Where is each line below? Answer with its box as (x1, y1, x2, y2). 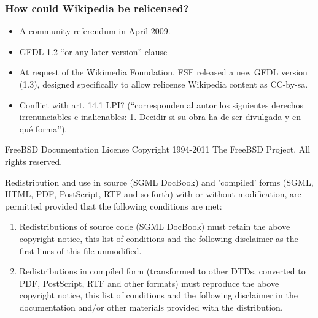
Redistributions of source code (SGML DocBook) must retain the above (19, 220, 290, 233)
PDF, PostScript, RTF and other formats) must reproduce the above (19, 276, 279, 289)
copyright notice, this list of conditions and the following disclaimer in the (19, 289, 298, 301)
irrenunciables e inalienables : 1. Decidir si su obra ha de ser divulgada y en (19, 110, 301, 123)
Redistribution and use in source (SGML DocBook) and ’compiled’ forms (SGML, (5, 175, 314, 188)
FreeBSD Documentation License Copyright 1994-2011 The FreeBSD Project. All (5, 143, 311, 156)
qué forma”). (19, 122, 68, 135)
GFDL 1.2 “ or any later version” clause (19, 45, 168, 58)
